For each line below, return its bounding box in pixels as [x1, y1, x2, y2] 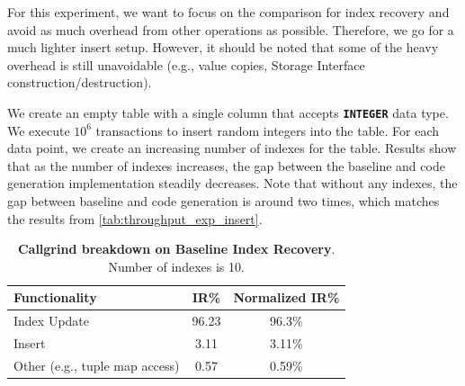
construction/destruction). [7, 73, 152, 92]
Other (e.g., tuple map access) [13, 355, 180, 374]
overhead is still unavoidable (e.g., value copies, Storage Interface [7, 55, 365, 74]
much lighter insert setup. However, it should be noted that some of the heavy [7, 38, 439, 57]
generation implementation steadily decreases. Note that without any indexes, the [7, 174, 458, 193]
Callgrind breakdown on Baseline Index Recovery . [17, 239, 335, 258]
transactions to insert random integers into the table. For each [95, 121, 440, 139]
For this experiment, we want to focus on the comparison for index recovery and [7, 3, 450, 21]
